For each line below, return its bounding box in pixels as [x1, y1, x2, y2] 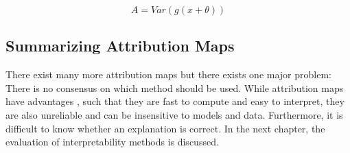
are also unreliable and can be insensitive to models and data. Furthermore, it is [5, 107, 343, 121]
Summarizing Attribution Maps [5, 35, 235, 56]
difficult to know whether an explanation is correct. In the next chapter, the [5, 121, 325, 135]
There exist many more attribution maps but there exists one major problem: [5, 67, 331, 82]
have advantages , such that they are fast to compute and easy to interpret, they [5, 94, 345, 108]
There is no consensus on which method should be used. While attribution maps [5, 80, 344, 95]
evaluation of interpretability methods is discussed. [5, 134, 219, 149]
